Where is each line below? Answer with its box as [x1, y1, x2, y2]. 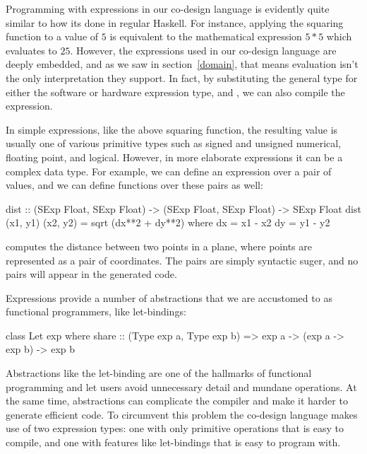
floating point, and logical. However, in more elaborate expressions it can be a [6, 149, 343, 164]
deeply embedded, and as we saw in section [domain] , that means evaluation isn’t [6, 57, 359, 71]
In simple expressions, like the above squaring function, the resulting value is [6, 122, 338, 136]
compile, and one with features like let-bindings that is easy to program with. [6, 435, 341, 450]
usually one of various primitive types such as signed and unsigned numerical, [6, 136, 342, 151]
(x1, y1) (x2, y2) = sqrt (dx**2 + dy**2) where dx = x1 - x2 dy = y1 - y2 [6, 215, 330, 230]
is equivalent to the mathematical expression [109, 29, 302, 44]
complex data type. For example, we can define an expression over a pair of [6, 163, 332, 178]
